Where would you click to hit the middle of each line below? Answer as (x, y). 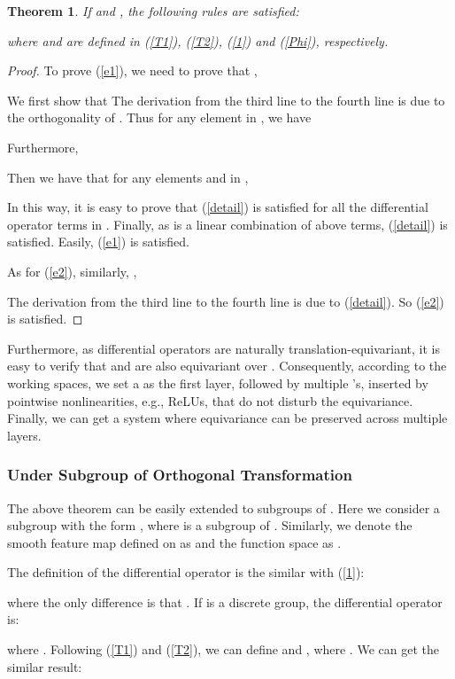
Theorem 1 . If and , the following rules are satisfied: (153, 11)
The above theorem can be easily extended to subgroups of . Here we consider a (224, 507)
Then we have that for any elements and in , (128, 177)
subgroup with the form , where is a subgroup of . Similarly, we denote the (210, 525)
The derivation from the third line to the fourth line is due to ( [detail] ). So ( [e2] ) (226, 301)
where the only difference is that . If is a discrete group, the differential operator (225, 601)
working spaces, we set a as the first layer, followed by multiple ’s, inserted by (218, 382)
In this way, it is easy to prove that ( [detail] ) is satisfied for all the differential (218, 207)
